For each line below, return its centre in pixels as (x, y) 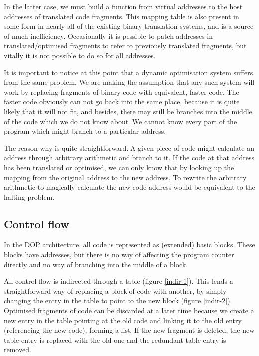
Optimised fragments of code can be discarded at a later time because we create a (129, 310)
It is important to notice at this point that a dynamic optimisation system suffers (129, 72)
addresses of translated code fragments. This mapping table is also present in (122, 16)
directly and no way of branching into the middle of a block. (96, 264)
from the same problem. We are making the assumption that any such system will (129, 82)
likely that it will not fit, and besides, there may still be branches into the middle (128, 111)
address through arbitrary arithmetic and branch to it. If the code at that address (129, 158)
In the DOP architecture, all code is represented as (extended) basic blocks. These (129, 244)
